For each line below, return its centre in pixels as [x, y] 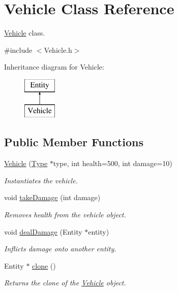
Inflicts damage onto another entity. [60, 249]
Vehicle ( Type [26, 163]
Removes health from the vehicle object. [65, 215]
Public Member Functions [74, 142]
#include [18, 50]
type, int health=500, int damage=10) [113, 163]
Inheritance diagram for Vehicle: [54, 67]
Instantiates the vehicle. [41, 180]
